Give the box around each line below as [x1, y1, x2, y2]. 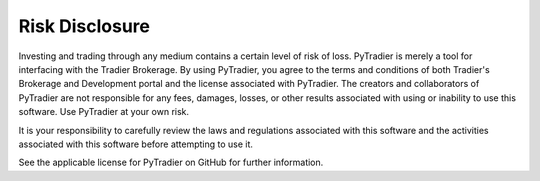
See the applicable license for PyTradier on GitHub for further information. [18, 156, 324, 169]
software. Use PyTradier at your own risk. [18, 106, 190, 118]
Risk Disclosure [18, 15, 150, 37]
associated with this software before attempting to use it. [18, 138, 254, 150]
